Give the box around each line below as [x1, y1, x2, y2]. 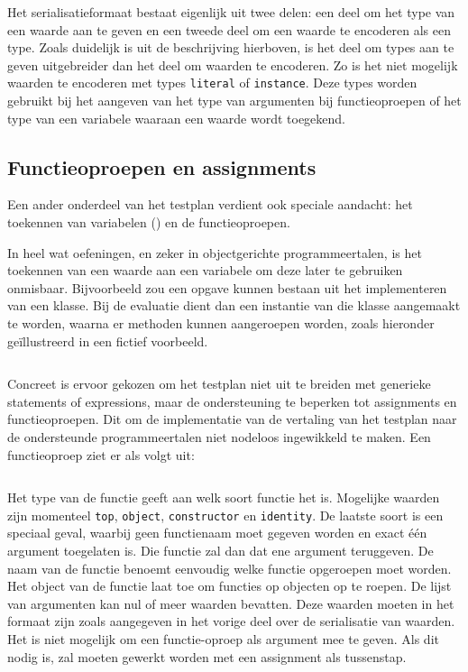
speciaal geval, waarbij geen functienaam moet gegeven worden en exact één [7, 523, 427, 542]
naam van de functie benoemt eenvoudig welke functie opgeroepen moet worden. [7, 558, 452, 577]
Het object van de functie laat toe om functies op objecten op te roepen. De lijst [7, 576, 452, 595]
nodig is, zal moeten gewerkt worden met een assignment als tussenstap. [7, 647, 407, 666]
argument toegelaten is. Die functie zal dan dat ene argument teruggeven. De [7, 540, 434, 559]
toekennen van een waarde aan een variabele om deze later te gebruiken [7, 261, 403, 280]
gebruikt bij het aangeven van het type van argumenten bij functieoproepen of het [7, 91, 462, 110]
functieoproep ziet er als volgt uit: [7, 445, 195, 464]
